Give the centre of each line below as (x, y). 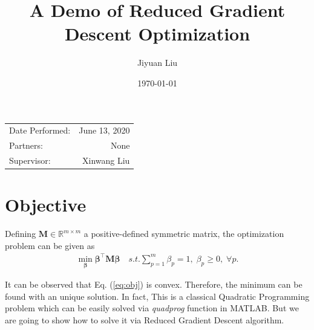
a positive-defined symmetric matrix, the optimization (184, 234)
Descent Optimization (157, 34)
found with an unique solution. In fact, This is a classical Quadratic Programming (157, 296)
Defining (21, 234)
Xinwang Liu (106, 160)
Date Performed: (40, 130)
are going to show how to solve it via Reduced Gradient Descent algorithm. (145, 319)
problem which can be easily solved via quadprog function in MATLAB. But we (152, 308)
